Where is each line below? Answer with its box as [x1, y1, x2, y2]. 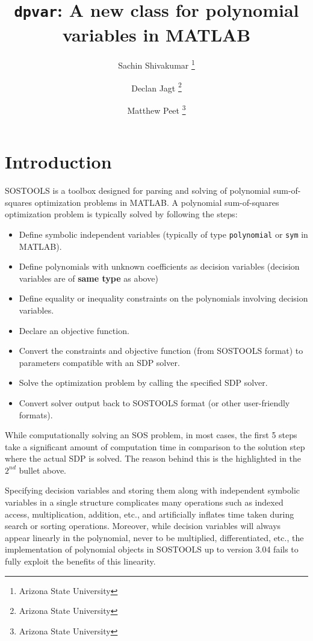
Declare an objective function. [19, 324, 129, 336]
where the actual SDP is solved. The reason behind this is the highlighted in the [5, 452, 302, 465]
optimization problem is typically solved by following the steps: [5, 208, 238, 220]
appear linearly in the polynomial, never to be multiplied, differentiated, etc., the [5, 531, 304, 543]
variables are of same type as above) [19, 271, 158, 284]
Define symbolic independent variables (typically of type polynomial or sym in [19, 228, 308, 240]
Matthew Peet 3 [127, 102, 186, 116]
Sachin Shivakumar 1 [118, 57, 195, 72]
